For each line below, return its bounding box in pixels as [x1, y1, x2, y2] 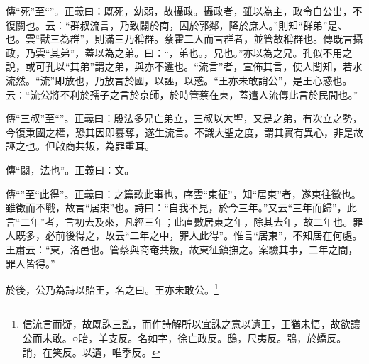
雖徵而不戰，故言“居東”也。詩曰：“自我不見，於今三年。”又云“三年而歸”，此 [6, 200, 357, 215]
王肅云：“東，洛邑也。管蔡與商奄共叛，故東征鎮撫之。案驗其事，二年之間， [6, 241, 358, 256]
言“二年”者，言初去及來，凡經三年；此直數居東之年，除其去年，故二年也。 [6, 214, 353, 228]
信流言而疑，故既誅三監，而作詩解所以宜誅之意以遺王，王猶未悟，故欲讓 [22, 316, 360, 331]
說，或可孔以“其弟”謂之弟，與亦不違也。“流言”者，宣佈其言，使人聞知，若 [6, 59, 353, 74]
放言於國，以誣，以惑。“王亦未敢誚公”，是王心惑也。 [104, 72, 353, 87]
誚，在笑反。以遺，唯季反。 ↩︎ [22, 344, 160, 359]
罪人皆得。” [6, 255, 55, 270]
